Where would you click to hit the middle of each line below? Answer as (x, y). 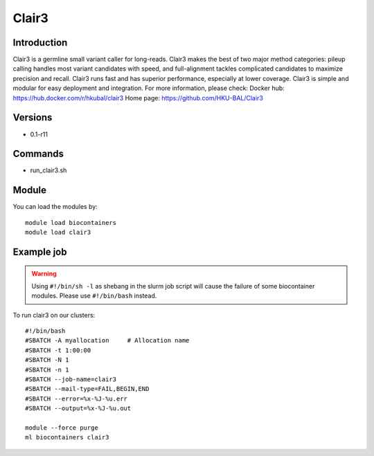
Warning (44, 273)
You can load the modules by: (55, 207)
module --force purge (62, 428)
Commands (38, 154)
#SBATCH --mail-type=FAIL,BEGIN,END (87, 389)
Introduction (40, 43)
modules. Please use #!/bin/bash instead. (94, 296)
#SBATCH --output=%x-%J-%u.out (78, 409)
